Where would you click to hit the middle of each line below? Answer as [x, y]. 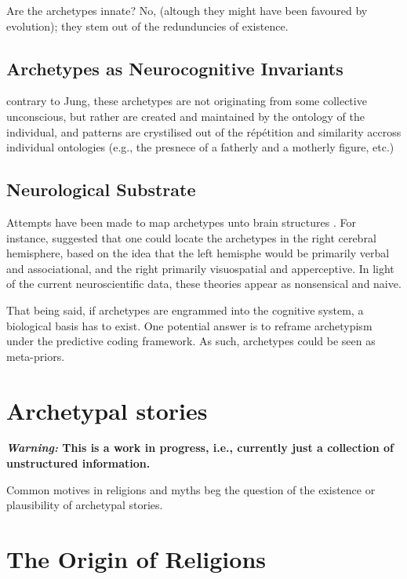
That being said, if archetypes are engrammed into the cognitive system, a [185, 310]
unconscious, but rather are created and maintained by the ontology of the [185, 116]
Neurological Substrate [101, 189]
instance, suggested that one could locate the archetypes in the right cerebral [191, 237]
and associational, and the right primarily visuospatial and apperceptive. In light [200, 268]
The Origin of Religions [136, 559]
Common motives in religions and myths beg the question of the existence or [191, 489]
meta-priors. [36, 356]
